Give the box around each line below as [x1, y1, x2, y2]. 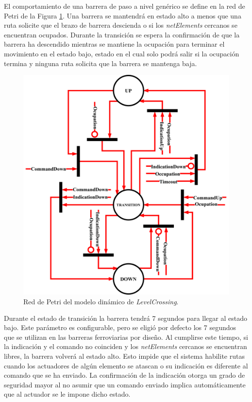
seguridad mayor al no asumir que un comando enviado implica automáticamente [4, 379, 246, 389]
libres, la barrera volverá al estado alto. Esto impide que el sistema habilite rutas [4, 350, 245, 361]
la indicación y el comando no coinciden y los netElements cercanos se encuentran [4, 341, 247, 351]
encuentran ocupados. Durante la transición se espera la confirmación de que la [4, 29, 240, 39]
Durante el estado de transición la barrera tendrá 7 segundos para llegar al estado [4, 313, 248, 323]
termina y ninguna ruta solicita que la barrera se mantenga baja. [4, 58, 197, 68]
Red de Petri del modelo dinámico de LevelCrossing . [23, 297, 179, 307]
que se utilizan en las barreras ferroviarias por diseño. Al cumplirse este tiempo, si [4, 332, 248, 342]
